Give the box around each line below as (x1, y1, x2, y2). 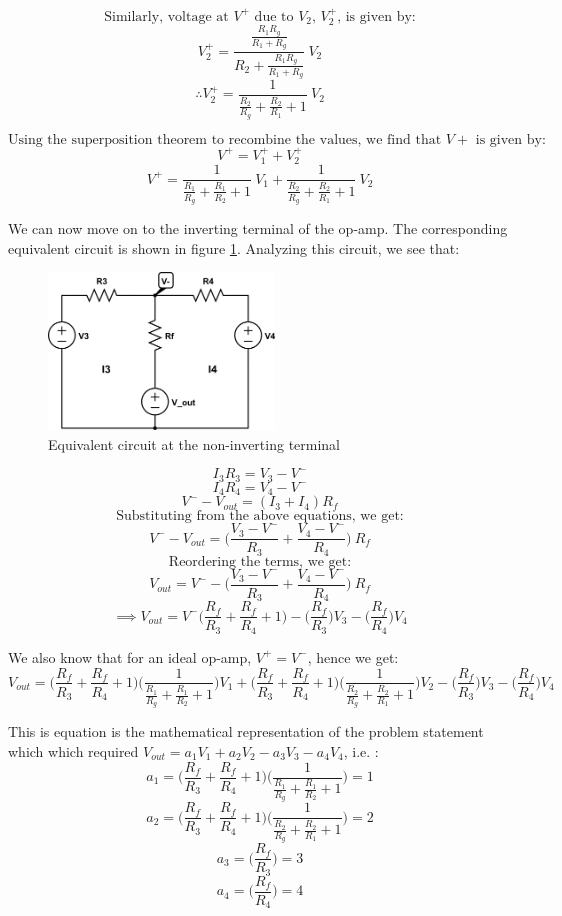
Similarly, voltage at (104, 9, 229, 24)
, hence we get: (307, 646, 399, 667)
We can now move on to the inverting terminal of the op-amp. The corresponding (8, 217, 508, 238)
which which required (8, 740, 139, 761)
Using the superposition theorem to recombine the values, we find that (8, 132, 442, 147)
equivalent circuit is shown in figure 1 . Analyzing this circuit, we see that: (8, 237, 460, 258)
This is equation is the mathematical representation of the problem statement (8, 721, 484, 742)
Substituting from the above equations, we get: (116, 509, 404, 524)
